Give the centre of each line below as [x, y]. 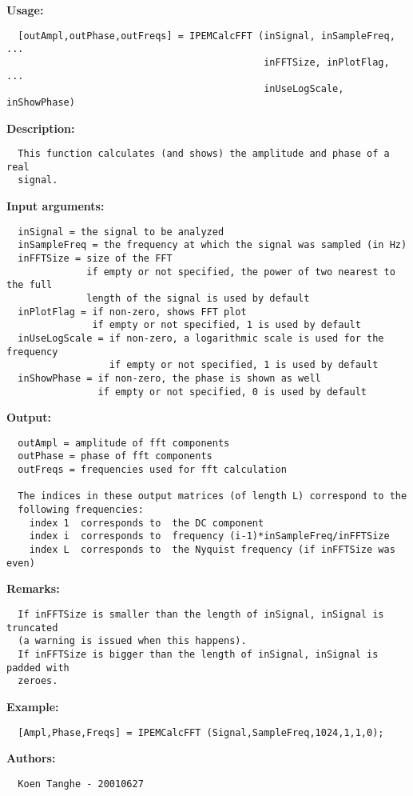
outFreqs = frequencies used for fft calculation [152, 470]
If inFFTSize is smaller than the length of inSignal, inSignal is [201, 614]
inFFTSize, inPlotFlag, [327, 62]
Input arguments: [56, 206]
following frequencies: [81, 510]
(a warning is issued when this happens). [132, 641]
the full [30, 285]
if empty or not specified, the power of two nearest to [241, 272]
